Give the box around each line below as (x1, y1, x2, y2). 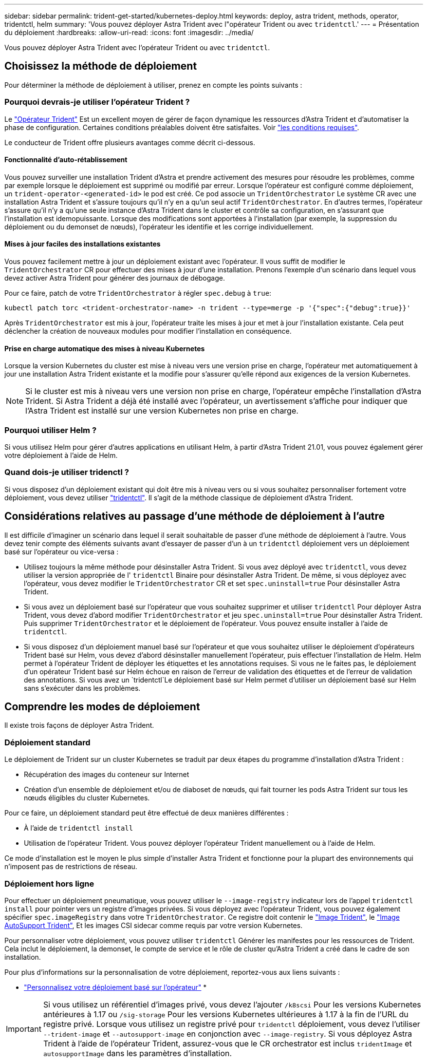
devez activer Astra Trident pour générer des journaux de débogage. (4, 274, 225, 283)
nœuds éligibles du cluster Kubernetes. (24, 794, 150, 802)
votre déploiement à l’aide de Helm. (4, 451, 118, 459)
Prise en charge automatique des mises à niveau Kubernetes (4, 344, 205, 353)
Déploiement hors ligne (4, 878, 94, 889)
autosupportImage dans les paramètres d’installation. (43, 1048, 232, 1058)
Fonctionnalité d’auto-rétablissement (4, 155, 128, 164)
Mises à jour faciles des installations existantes (4, 240, 161, 248)
